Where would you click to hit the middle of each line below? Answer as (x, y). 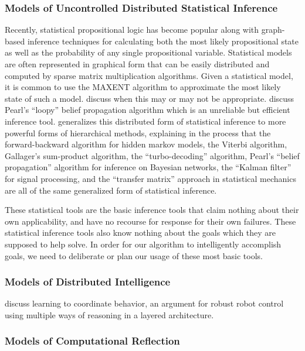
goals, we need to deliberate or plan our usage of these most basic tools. (134, 255)
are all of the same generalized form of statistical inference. (111, 190)
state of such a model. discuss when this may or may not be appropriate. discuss (150, 98)
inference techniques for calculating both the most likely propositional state (163, 41)
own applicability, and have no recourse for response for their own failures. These (150, 221)
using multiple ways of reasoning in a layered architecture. (109, 314)
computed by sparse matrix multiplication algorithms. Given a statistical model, (149, 75)
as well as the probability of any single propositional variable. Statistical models (148, 52)
